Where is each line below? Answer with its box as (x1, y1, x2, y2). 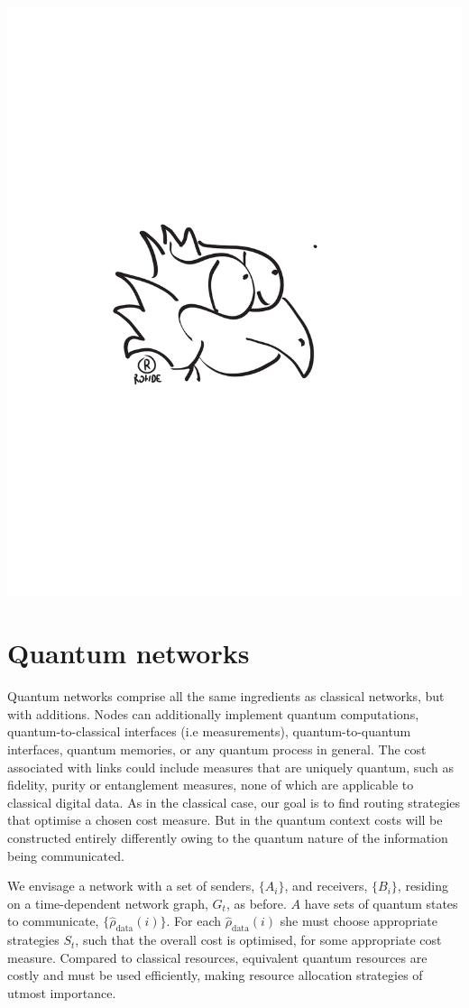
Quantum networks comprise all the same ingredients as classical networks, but (7, 687, 445, 706)
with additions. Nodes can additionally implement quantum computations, (7, 704, 419, 723)
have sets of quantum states (304, 893, 458, 912)
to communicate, (7, 911, 99, 930)
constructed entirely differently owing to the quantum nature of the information (7, 828, 448, 846)
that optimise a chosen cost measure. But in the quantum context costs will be (7, 810, 443, 829)
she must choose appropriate (280, 911, 437, 930)
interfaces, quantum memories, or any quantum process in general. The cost (7, 739, 427, 758)
